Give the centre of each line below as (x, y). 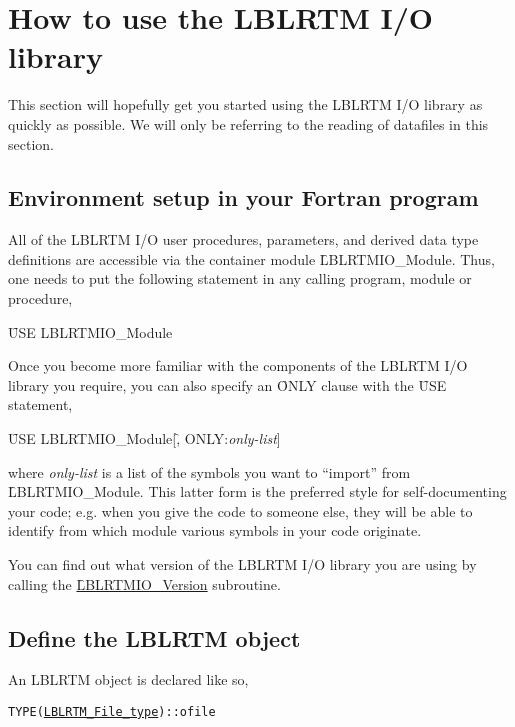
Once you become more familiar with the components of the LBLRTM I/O (238, 365)
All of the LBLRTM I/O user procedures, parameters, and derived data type (243, 239)
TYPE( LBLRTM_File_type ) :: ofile (112, 712)
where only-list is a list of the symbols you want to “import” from (209, 471)
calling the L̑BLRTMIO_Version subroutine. (144, 583)
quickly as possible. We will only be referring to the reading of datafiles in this (248, 123)
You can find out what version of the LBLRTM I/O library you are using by (242, 564)
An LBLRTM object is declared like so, (128, 679)
